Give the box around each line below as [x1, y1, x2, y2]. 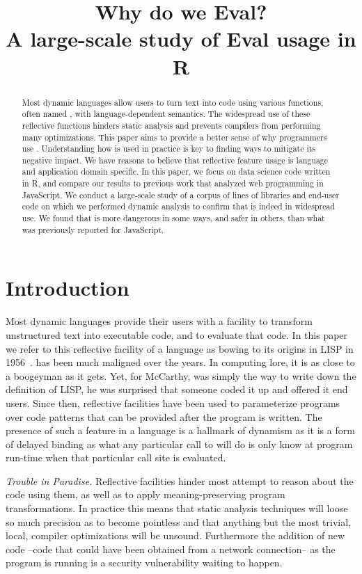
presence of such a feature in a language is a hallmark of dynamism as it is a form [6, 423, 355, 438]
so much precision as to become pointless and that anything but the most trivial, [6, 514, 351, 529]
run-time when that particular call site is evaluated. [6, 450, 226, 465]
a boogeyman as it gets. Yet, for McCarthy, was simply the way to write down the [6, 368, 356, 383]
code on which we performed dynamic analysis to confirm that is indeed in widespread [22, 200, 336, 212]
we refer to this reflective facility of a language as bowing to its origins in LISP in [6, 341, 354, 356]
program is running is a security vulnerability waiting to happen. [6, 555, 283, 570]
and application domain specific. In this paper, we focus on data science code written [22, 166, 331, 177]
